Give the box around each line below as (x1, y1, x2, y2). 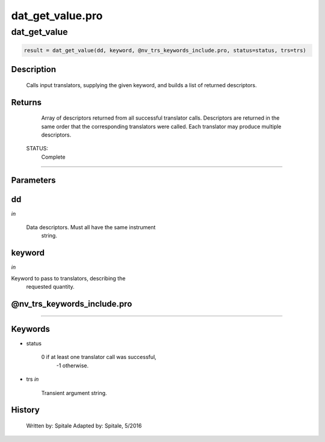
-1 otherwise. (56, 361, 89, 369)
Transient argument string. (41, 389, 108, 396)
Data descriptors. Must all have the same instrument (26, 224, 156, 231)
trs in (26, 376, 39, 383)
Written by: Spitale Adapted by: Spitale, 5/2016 (26, 422, 142, 429)
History (11, 405, 40, 415)
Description (11, 64, 57, 75)
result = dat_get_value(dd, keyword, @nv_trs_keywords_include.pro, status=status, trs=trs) (23, 47, 306, 54)
